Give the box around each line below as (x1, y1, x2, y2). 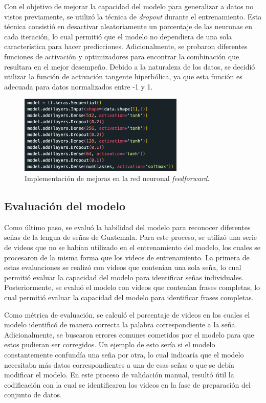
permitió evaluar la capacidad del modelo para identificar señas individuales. (4, 272, 244, 282)
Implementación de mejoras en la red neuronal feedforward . (25, 173, 210, 184)
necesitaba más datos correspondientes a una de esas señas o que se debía (4, 359, 234, 370)
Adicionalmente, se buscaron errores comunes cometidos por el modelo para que (4, 329, 254, 340)
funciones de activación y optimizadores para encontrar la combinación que (4, 51, 239, 61)
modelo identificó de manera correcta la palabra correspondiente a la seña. (4, 319, 237, 330)
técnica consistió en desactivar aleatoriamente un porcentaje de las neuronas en (4, 21, 253, 32)
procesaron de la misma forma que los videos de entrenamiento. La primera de (4, 252, 250, 262)
